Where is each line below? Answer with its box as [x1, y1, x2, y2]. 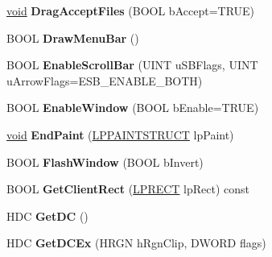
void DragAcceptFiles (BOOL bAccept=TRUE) [6, 2, 255, 19]
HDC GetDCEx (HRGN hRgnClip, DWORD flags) [6, 234, 266, 251]
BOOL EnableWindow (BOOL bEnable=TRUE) [6, 99, 259, 116]
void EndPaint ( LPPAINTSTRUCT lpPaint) [6, 126, 234, 143]
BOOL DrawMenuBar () [6, 29, 139, 46]
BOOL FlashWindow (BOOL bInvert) [6, 153, 204, 170]
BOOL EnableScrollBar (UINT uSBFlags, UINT [6, 56, 258, 73]
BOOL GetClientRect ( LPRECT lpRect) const [6, 180, 250, 197]
